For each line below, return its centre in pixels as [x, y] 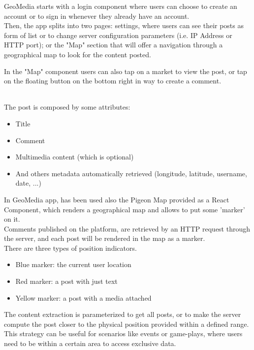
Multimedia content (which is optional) [75, 157]
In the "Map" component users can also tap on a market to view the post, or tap [126, 71]
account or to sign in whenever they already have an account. [97, 16]
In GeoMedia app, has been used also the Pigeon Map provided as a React [117, 199]
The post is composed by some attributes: [67, 107]
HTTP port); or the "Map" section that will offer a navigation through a [113, 45]
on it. [12, 219]
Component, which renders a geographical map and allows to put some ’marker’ [125, 209]
